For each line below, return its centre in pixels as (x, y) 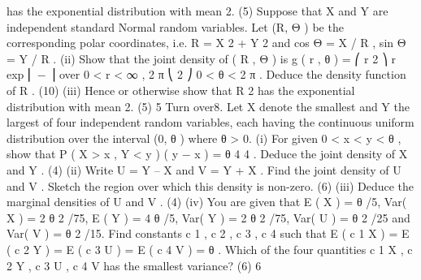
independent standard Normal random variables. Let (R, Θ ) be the (175, 26)
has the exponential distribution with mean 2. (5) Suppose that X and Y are (197, 11)
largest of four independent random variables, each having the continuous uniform (210, 122)
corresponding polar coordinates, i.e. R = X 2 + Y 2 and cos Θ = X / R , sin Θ (206, 43)
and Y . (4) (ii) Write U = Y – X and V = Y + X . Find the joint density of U (204, 169)
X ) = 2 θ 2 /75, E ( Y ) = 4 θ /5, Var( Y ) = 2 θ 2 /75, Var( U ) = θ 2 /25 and (208, 217)
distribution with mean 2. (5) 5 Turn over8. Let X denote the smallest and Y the (208, 106)
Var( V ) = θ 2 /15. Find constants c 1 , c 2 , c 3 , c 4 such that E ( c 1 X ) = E (208, 233)
